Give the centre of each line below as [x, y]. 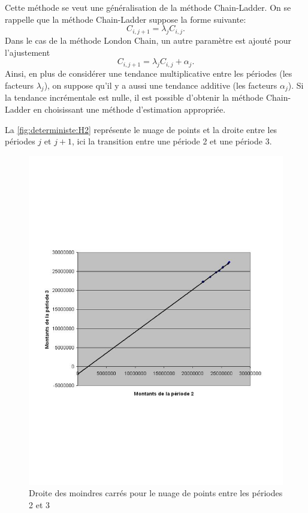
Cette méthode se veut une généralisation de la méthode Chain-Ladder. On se [148, 7]
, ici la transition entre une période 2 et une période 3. [172, 141]
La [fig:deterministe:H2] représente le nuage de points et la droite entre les [141, 129]
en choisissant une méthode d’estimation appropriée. [129, 109]
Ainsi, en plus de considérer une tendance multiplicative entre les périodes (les [149, 73]
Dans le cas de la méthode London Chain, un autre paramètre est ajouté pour [148, 40]
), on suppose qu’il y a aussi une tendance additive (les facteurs [161, 85]
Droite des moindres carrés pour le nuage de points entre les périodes [156, 493]
